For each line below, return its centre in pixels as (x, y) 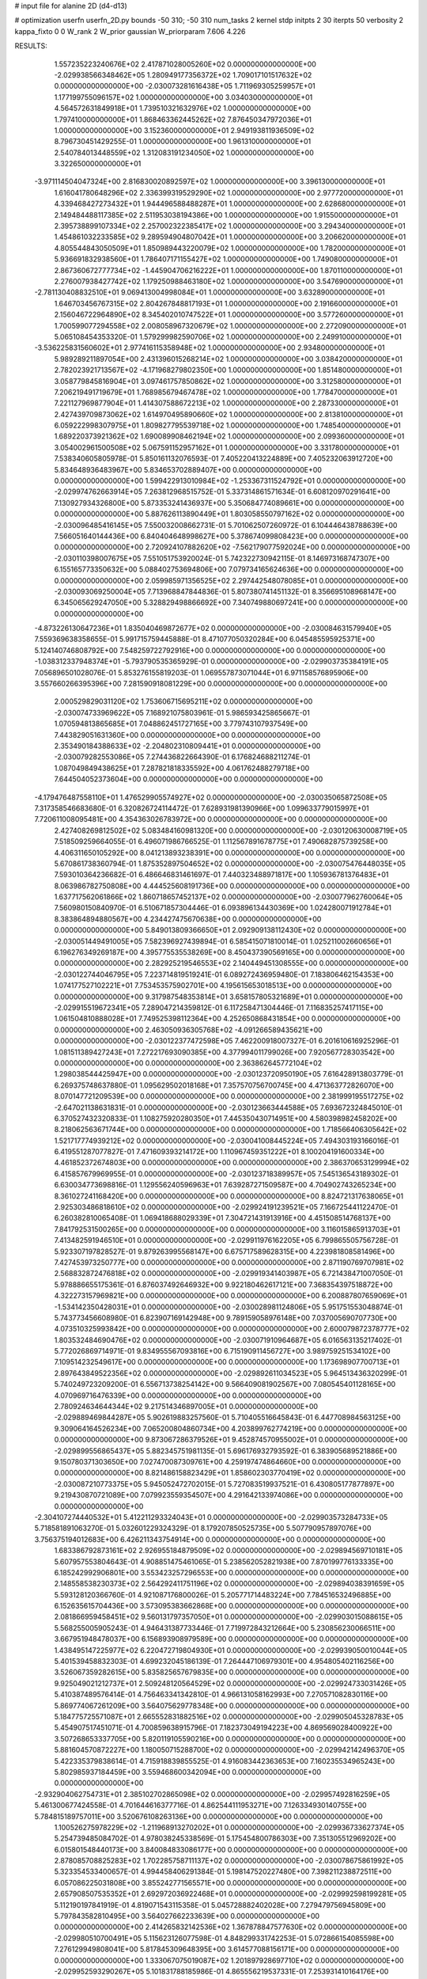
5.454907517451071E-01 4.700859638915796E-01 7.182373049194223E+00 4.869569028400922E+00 (223, 1728)
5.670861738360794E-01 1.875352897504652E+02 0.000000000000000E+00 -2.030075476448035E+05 (230, 864)
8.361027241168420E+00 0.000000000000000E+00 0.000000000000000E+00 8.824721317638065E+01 (229, 1196)
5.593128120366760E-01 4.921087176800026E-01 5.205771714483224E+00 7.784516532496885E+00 (223, 1594)
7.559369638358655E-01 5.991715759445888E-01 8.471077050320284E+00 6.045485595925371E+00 (205, 639)
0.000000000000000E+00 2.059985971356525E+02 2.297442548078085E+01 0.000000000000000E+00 (231, 580)
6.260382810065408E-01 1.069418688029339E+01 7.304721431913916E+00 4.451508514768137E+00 (223, 1218)
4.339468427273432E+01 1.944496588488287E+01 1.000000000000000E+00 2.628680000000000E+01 (230, 204)
